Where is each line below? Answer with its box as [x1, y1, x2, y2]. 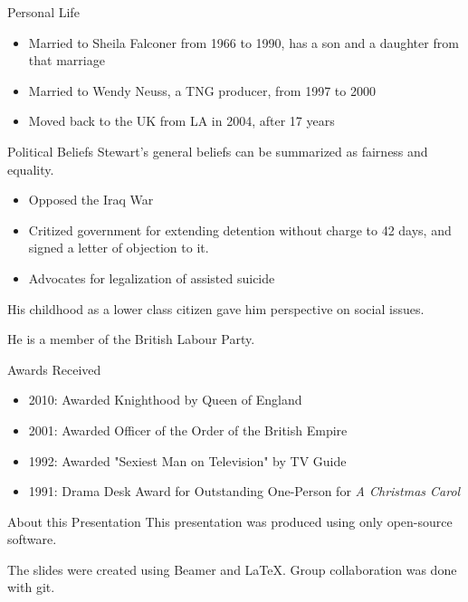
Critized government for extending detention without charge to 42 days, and [28, 220, 452, 239]
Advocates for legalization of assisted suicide [28, 268, 275, 287]
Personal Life [7, 3, 80, 21]
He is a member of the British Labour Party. [7, 330, 255, 349]
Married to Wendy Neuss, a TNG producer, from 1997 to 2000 [28, 81, 376, 100]
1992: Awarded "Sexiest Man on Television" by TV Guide [28, 451, 347, 470]
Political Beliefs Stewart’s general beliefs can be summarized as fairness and [7, 141, 428, 160]
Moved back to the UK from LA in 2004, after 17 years [28, 111, 335, 130]
